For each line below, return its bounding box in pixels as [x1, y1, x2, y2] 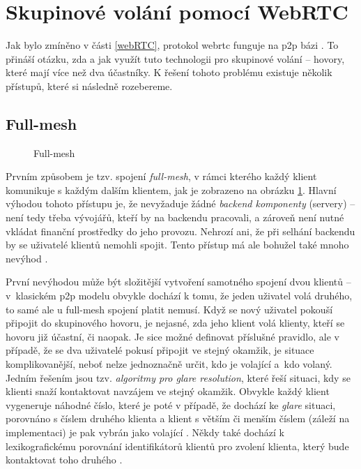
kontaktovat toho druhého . [6, 452, 123, 467]
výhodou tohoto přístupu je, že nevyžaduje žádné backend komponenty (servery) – [6, 196, 355, 211]
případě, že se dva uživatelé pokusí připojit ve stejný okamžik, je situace [6, 343, 314, 357]
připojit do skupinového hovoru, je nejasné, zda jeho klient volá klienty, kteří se [6, 315, 345, 330]
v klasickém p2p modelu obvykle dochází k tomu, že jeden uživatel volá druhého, [6, 288, 353, 303]
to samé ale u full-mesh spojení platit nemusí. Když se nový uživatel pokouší [6, 301, 333, 316]
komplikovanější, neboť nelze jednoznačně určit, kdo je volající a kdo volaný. [6, 357, 332, 371]
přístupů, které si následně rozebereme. [6, 78, 173, 93]
